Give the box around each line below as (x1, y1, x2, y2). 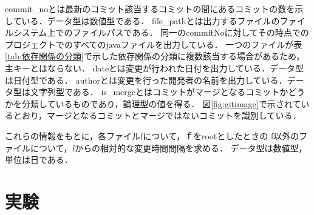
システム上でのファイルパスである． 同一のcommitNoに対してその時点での (13, 26, 309, 39)
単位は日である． (5, 153, 73, 166)
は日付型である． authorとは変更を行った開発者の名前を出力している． (5, 73, 287, 86)
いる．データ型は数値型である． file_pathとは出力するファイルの (21, 14, 280, 27)
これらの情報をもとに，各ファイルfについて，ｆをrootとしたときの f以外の (5, 129, 299, 142)
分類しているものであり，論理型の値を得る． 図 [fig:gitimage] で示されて (21, 97, 301, 110)
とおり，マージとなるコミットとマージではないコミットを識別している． (13, 109, 301, 122)
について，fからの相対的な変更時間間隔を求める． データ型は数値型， (30, 141, 307, 154)
